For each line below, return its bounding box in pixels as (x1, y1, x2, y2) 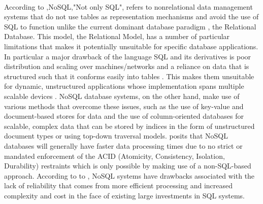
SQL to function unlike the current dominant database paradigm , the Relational (4, 21, 256, 31)
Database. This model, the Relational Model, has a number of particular (4, 31, 230, 42)
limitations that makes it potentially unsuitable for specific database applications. (4, 41, 258, 51)
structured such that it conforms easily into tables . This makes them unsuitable (4, 71, 254, 81)
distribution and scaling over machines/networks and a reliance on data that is (4, 61, 249, 72)
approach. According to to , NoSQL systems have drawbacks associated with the (4, 170, 255, 181)
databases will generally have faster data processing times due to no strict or (4, 140, 243, 151)
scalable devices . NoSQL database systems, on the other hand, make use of (4, 90, 240, 101)
